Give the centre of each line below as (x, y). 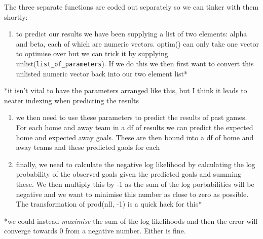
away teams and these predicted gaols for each (88, 147)
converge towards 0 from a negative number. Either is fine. (95, 231)
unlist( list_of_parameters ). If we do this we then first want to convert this (135, 63)
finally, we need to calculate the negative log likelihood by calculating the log (136, 164)
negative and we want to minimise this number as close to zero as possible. (132, 194)
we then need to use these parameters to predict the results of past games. (131, 117)
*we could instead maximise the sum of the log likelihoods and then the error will (131, 221)
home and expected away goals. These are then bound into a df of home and (135, 137)
